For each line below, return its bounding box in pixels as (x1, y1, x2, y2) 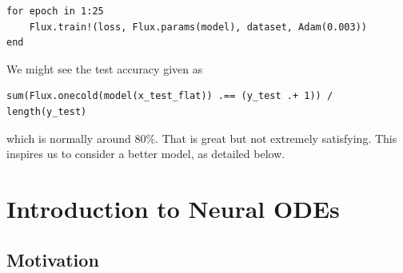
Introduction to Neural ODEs (6, 192, 340, 224)
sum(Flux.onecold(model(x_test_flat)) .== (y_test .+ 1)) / (6, 90, 333, 102)
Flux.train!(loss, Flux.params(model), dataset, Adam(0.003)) (29, 21, 368, 33)
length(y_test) (6, 105, 87, 117)
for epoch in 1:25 (6, 6, 104, 17)
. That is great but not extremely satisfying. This (155, 129, 397, 146)
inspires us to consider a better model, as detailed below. (6, 145, 285, 162)
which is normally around (6, 129, 131, 146)
